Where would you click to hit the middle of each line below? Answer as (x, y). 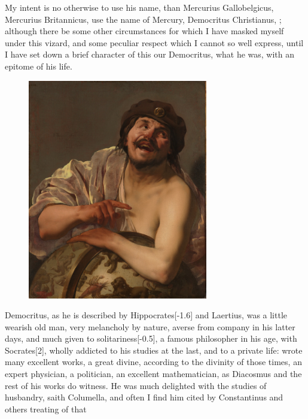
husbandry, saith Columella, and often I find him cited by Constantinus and (144, 397)
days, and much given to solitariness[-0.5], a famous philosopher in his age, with (151, 338)
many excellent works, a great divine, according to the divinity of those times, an (153, 362)
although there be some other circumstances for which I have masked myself (144, 31)
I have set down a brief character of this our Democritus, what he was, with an (150, 54)
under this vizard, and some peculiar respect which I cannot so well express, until (154, 42)
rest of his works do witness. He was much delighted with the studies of (136, 385)
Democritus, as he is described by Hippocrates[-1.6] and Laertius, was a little (146, 315)
